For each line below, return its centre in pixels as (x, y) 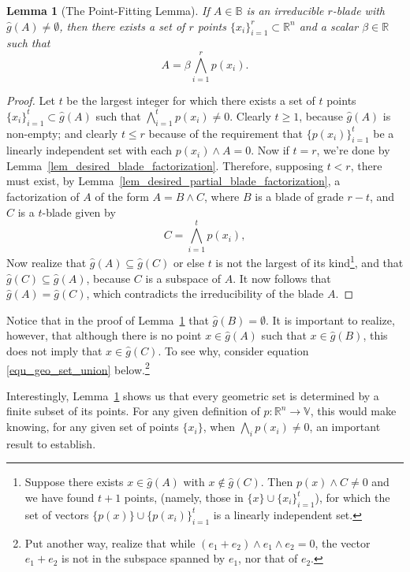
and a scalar (329, 26)
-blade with (358, 10)
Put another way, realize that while (110, 542)
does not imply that (54, 351)
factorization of (43, 197)
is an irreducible (285, 10)
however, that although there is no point (104, 335)
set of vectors (57, 514)
